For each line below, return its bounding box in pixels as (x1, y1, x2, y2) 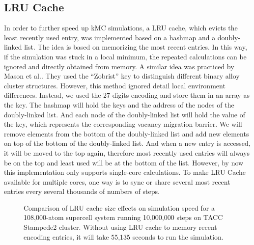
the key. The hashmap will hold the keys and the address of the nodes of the (4, 99, 234, 109)
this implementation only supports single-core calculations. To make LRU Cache (4, 167, 246, 177)
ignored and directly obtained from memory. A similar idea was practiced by (4, 61, 234, 71)
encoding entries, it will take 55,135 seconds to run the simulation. (24, 231, 224, 242)
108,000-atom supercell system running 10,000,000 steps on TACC (24, 212, 223, 222)
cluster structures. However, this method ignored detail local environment (4, 80, 226, 90)
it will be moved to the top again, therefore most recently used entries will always (4, 147, 250, 158)
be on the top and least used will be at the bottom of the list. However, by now (4, 157, 244, 167)
